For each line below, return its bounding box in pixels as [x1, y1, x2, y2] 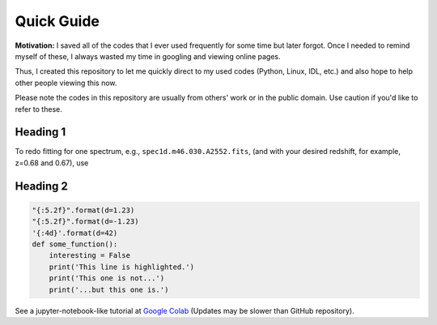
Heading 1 [15, 126, 66, 139]
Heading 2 [15, 179, 69, 193]
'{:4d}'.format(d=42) [32, 228, 118, 237]
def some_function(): [32, 239, 118, 249]
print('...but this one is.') [49, 284, 169, 294]
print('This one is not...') [49, 274, 165, 283]
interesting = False [49, 251, 131, 260]
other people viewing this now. [15, 78, 117, 88]
